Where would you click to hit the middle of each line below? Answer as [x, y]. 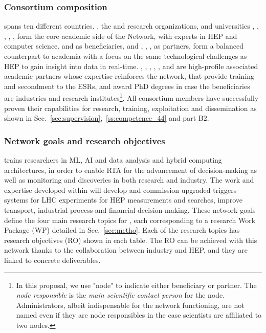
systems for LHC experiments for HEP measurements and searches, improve [124, 200]
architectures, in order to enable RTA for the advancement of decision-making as [131, 170]
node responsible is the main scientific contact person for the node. [120, 295]
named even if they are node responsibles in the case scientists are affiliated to [139, 315]
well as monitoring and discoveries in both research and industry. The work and [129, 180]
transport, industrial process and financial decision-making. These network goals [130, 210]
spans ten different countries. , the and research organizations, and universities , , [131, 26]
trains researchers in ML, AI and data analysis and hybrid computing [113, 160]
